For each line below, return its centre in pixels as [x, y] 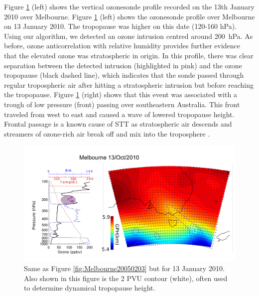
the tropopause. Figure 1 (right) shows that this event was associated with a [121, 94]
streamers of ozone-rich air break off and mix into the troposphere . [107, 133]
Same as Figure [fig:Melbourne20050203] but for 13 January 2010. [124, 268]
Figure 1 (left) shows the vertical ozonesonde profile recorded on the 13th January [129, 6]
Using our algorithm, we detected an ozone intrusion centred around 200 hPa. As [129, 36]
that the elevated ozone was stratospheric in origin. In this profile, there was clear [129, 55]
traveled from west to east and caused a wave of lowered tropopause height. [119, 114]
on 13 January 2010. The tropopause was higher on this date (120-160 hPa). [121, 26]
